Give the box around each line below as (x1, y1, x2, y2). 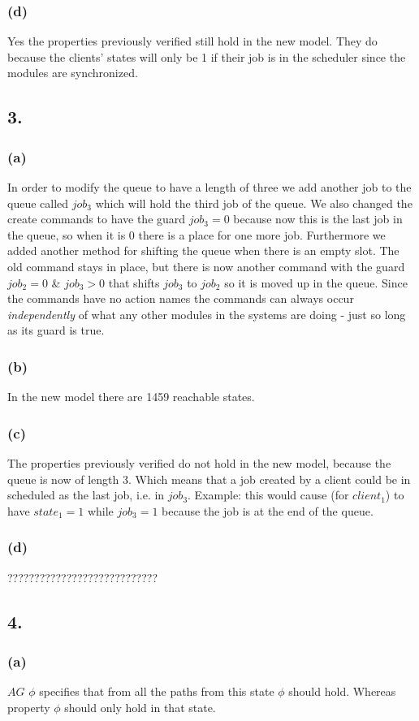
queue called (7, 194, 69, 211)
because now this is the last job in (233, 210, 403, 227)
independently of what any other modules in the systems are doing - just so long (7, 305, 406, 322)
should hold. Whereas (288, 683, 396, 700)
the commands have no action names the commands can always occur (7, 290, 354, 307)
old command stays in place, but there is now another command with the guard (7, 257, 405, 274)
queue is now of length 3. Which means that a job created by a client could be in (7, 470, 411, 487)
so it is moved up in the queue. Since (224, 274, 408, 291)
